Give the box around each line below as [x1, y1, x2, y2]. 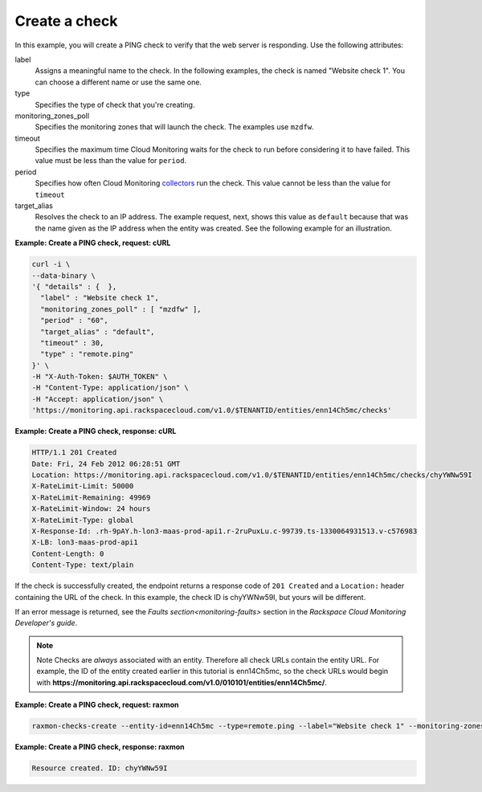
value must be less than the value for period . [35, 156, 187, 165]
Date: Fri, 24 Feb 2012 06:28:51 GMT [31, 459, 181, 468]
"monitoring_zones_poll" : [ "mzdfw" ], [40, 304, 202, 313]
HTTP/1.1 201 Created [31, 448, 117, 457]
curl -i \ [31, 259, 71, 269]
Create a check [14, 12, 118, 30]
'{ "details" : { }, [31, 282, 117, 291]
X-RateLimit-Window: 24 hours [31, 504, 151, 513]
